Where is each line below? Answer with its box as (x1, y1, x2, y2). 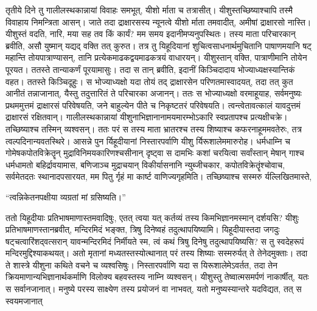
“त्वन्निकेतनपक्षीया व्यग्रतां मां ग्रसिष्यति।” (5, 190, 126, 203)
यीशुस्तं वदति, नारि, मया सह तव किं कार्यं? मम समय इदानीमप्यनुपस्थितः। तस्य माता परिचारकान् (5, 27, 296, 40)
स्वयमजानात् (5, 294, 43, 307)
